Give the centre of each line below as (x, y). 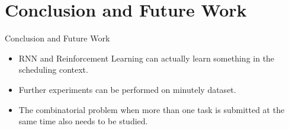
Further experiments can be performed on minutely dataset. (127, 89)
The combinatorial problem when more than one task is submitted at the (152, 109)
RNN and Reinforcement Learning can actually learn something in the (147, 58)
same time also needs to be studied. (83, 121)
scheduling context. (53, 70)
